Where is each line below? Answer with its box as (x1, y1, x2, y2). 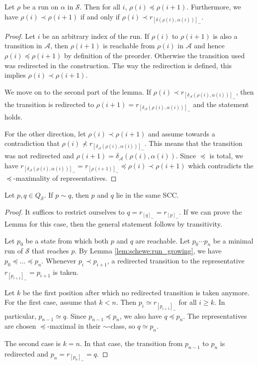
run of (4, 245, 23, 256)
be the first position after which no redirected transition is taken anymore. (23, 287, 250, 297)
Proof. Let (4, 30, 35, 41)
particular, (4, 310, 36, 321)
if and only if (80, 11, 120, 21)
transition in (4, 40, 42, 51)
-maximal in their (47, 321, 101, 331)
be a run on (22, 1, 59, 11)
